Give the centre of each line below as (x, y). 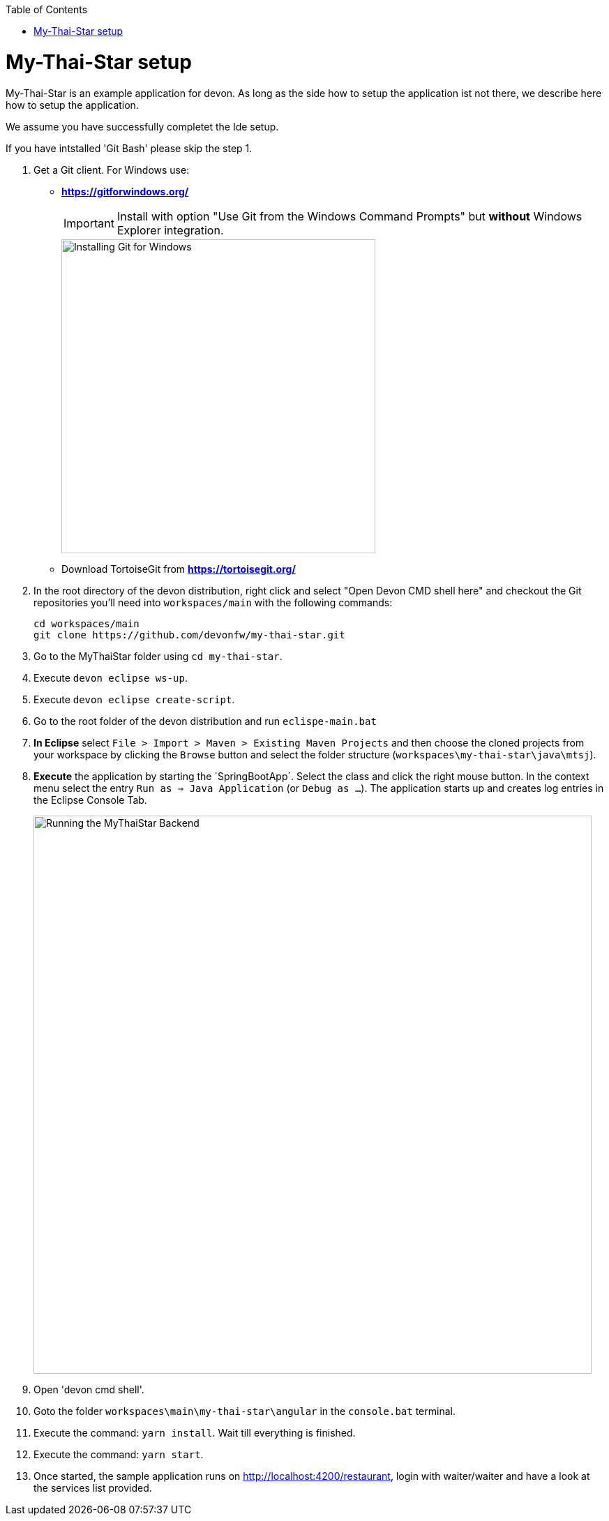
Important (89, 223)
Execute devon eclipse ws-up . (111, 677)
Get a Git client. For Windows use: (112, 170)
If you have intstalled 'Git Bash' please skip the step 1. (129, 148)
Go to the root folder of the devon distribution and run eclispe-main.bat (205, 721)
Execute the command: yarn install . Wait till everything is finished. (195, 1432)
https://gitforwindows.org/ (125, 191)
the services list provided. (93, 1488)
